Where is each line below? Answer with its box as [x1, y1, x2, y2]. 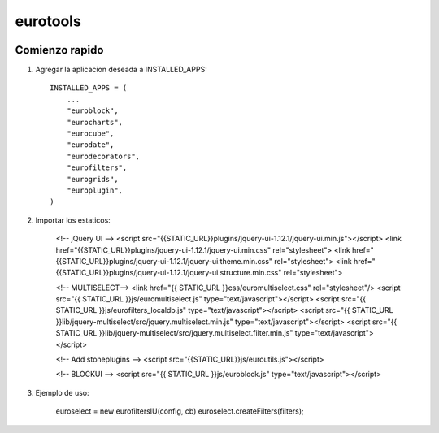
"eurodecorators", [66, 151, 141, 161]
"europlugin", [66, 185, 124, 195]
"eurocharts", [66, 118, 124, 127]
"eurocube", [66, 129, 115, 138]
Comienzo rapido [15, 43, 104, 57]
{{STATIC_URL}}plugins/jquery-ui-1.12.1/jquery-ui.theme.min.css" [55, 256, 272, 266]
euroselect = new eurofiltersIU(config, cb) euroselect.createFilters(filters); [55, 406, 304, 416]
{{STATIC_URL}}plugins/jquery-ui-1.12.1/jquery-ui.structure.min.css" [55, 268, 282, 278]
